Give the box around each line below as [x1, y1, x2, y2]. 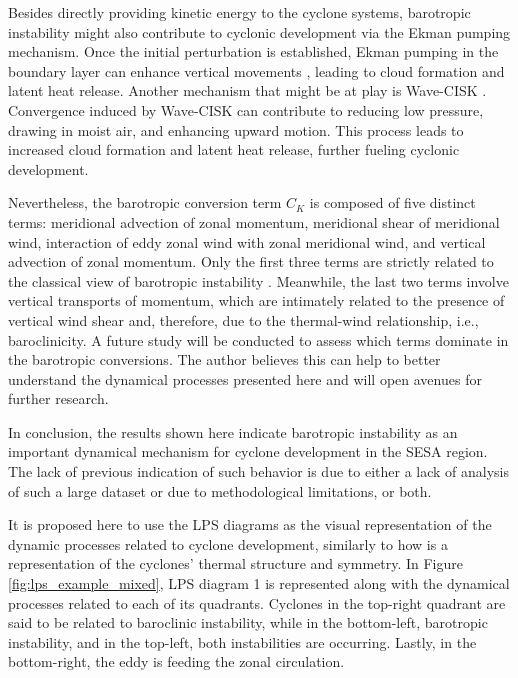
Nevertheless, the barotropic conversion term [8, 192, 282, 213]
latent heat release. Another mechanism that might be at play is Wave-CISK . [8, 80, 487, 101]
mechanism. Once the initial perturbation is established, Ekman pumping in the [8, 41, 499, 62]
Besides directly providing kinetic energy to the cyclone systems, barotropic [8, 2, 471, 22]
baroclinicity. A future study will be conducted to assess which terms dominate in [8, 329, 509, 350]
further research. [8, 388, 109, 409]
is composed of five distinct [309, 192, 476, 213]
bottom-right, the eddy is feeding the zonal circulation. [8, 651, 345, 672]
